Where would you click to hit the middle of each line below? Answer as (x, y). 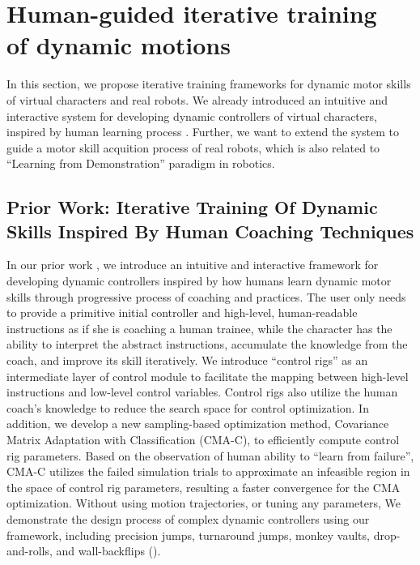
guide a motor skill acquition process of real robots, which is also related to (193, 147)
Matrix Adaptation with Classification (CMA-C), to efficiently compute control (203, 439)
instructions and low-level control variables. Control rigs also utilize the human (202, 392)
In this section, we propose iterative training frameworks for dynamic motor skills (209, 84)
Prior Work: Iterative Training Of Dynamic (192, 207)
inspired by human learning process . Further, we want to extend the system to (203, 132)
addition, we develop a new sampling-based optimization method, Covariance (198, 424)
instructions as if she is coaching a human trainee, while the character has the (199, 328)
